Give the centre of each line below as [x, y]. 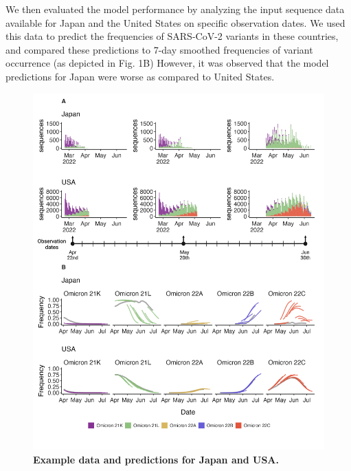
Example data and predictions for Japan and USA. [156, 459]
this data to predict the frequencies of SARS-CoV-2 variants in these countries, [172, 36]
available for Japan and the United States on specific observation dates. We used [175, 22]
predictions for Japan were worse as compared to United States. [140, 76]
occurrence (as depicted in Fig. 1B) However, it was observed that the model [167, 63]
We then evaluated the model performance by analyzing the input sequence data [175, 9]
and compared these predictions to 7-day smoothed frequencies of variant [159, 49]
